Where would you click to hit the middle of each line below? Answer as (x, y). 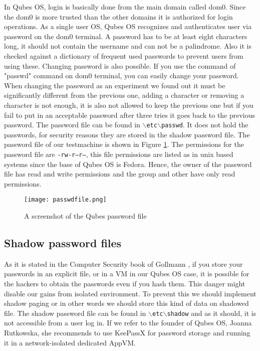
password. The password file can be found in (72, 125)
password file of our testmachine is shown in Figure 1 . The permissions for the (124, 144)
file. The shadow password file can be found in (75, 313)
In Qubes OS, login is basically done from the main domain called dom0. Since (125, 7)
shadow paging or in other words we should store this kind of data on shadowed (126, 303)
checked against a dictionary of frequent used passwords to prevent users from (124, 55)
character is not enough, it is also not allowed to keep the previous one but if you (129, 105)
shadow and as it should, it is (212, 313)
